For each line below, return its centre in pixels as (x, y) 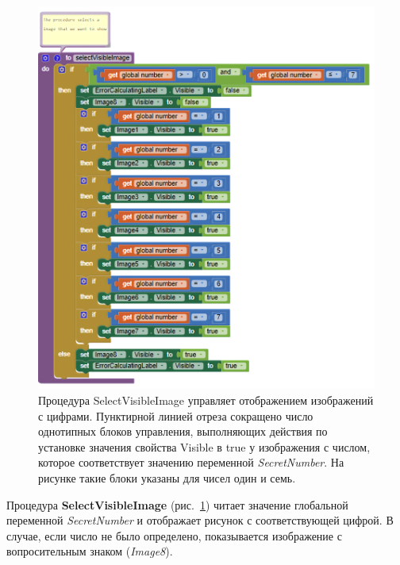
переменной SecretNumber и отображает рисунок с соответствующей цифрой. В (200, 520)
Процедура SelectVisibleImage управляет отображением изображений (206, 400)
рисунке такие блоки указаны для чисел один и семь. (167, 477)
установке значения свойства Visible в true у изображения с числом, (204, 446)
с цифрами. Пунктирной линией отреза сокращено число (176, 415)
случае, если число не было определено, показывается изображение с (174, 535)
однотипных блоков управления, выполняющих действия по (183, 431)
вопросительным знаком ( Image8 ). (90, 551)
